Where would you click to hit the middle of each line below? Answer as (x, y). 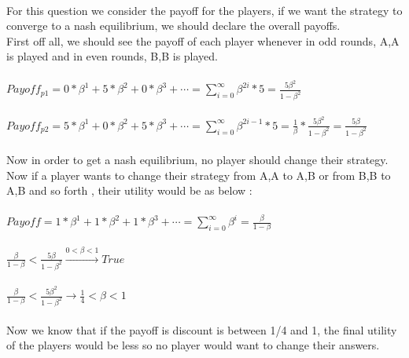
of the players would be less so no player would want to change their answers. (193, 345)
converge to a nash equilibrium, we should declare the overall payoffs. (173, 26)
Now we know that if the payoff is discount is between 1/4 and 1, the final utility (202, 329)
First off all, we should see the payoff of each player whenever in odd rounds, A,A (203, 40)
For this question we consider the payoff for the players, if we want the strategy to (204, 10)
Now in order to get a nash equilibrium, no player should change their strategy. (197, 160)
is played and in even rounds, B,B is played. (112, 56)
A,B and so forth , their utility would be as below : (129, 190)
